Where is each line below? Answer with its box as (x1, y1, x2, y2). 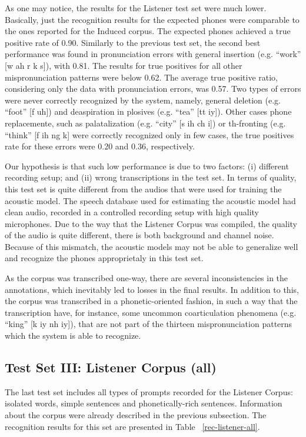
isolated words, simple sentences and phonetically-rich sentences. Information (5, 397, 282, 409)
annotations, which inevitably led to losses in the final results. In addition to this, (5, 283, 299, 295)
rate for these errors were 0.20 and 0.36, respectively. (5, 140, 195, 152)
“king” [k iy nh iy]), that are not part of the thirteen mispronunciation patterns (5, 318, 292, 330)
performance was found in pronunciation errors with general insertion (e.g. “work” (5, 48, 301, 60)
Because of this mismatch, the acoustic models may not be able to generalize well (5, 240, 298, 252)
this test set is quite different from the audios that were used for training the (5, 182, 282, 195)
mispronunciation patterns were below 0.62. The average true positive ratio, (5, 71, 278, 83)
